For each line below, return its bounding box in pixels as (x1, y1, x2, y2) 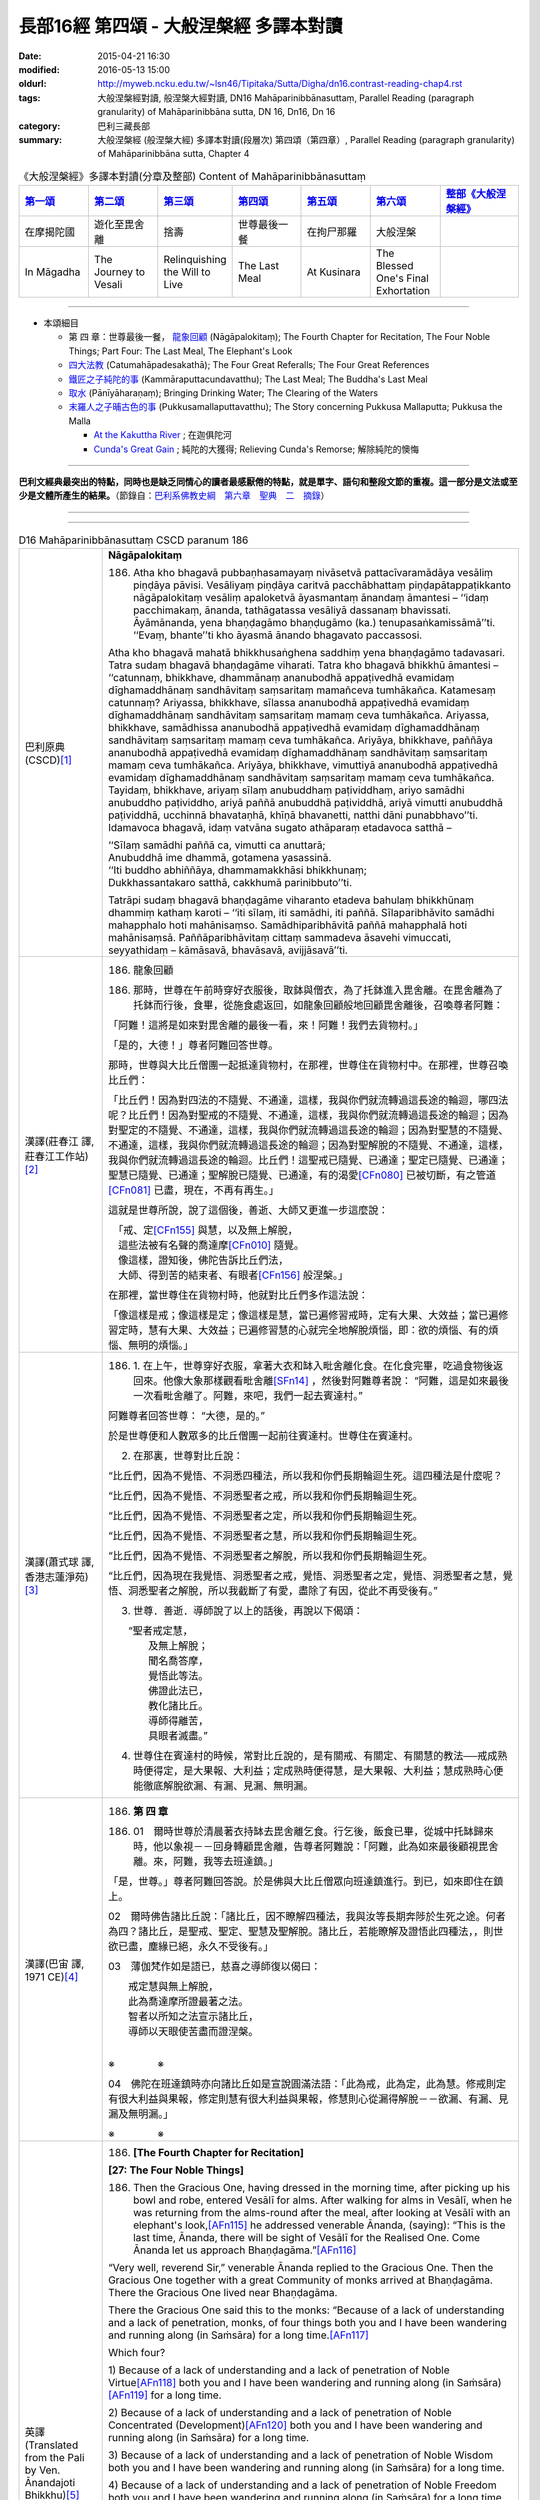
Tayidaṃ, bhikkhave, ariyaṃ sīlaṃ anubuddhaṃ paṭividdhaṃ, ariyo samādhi (108, 783, 465, 797)
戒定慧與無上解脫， (128, 1980, 219, 1994)
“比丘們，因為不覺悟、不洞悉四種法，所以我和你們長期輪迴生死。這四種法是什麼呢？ (108, 1469, 504, 1483)
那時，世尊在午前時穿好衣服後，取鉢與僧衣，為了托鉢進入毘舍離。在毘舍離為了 (133, 983, 504, 997)
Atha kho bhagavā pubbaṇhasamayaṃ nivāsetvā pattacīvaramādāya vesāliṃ (133, 566, 494, 580)
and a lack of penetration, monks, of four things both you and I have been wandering (108, 2316, 507, 2330)
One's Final (375, 271, 429, 285)
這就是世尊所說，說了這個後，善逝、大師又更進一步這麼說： (108, 1203, 389, 1217)
